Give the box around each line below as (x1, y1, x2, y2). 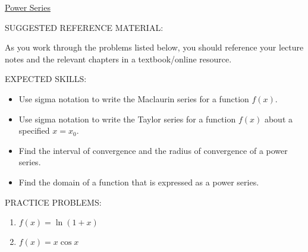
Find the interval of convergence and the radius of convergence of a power (18, 144, 288, 156)
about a (264, 112, 293, 125)
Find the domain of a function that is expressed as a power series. (18, 175, 259, 188)
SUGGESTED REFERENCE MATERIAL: (5, 21, 164, 33)
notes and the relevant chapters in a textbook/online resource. (5, 52, 232, 65)
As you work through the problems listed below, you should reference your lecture (5, 41, 304, 53)
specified (18, 124, 50, 137)
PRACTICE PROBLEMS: (5, 196, 102, 208)
